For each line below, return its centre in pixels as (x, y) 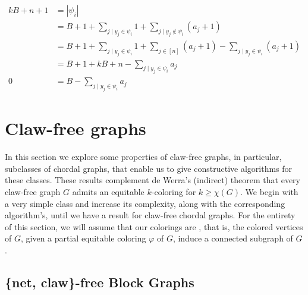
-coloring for (174, 192)
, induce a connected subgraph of (233, 238)
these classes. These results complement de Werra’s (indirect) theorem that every (153, 180)
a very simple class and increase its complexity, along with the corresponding (145, 203)
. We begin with (269, 192)
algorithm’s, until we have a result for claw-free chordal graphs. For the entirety (150, 215)
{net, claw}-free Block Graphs (100, 282)
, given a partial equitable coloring (83, 238)
